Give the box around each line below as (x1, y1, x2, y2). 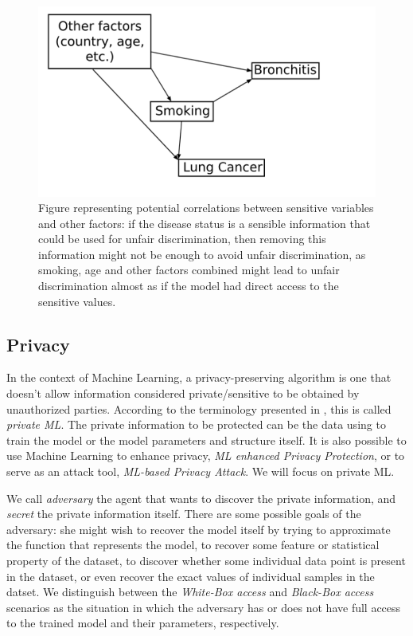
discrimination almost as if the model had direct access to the (38, 277, 339, 294)
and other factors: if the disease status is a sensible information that (38, 214, 371, 231)
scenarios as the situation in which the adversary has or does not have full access (6, 599, 401, 615)
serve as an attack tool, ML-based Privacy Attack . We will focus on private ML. (6, 463, 395, 480)
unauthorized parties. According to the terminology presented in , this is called (6, 400, 392, 417)
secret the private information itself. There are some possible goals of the (6, 505, 361, 522)
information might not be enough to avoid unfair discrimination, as (38, 245, 366, 262)
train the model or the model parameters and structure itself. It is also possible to (6, 431, 407, 448)
